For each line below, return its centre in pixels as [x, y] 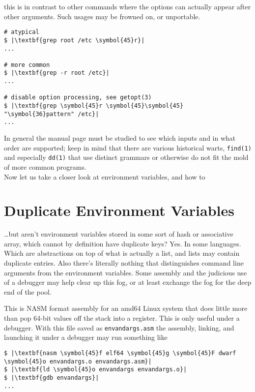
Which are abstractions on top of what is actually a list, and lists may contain [122, 253]
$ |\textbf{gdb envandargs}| [52, 377]
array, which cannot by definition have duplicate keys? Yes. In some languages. [123, 243]
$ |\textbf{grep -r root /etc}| [57, 73]
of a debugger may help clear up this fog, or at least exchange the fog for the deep [128, 282]
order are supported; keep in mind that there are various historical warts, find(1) [128, 147]
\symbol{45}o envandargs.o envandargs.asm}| [78, 361]
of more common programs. [45, 166]
